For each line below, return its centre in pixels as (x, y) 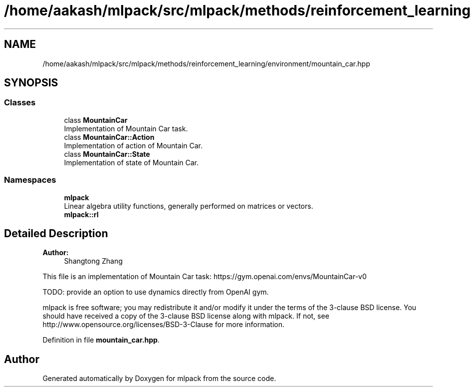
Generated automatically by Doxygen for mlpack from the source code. (159, 379)
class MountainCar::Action (109, 137)
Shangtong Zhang (93, 261)
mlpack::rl (81, 214)
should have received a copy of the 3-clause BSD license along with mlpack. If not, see (186, 316)
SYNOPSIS (31, 83)
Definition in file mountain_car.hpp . (101, 340)
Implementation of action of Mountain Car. (133, 145)
